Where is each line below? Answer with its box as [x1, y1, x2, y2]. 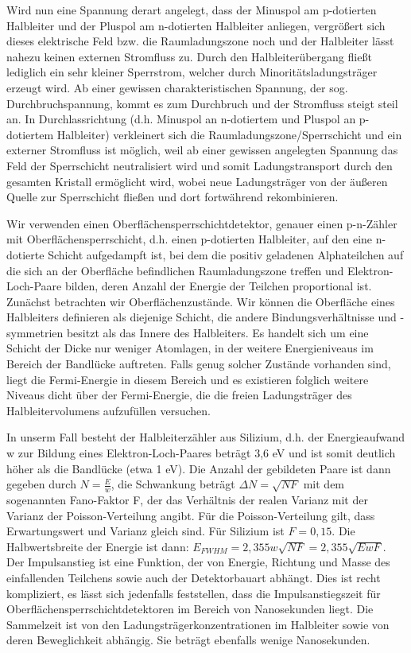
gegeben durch [6, 476, 76, 492]
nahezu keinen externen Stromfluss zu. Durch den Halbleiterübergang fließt [6, 48, 372, 64]
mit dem [303, 476, 345, 492]
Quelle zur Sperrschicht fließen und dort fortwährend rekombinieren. [6, 189, 339, 205]
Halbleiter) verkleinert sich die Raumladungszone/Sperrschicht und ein [56, 126, 402, 142]
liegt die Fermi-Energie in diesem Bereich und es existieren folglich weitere [6, 371, 369, 387]
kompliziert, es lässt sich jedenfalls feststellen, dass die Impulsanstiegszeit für [6, 585, 381, 601]
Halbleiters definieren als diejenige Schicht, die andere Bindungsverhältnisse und [6, 309, 397, 325]
